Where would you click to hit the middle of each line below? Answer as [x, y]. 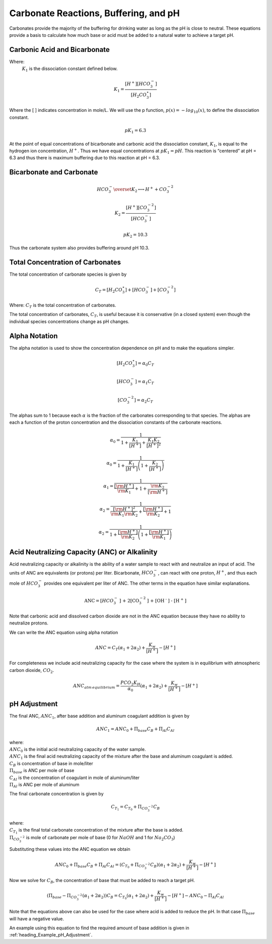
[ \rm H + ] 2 [124, 509]
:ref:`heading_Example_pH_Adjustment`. [51, 935]
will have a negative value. [37, 919]
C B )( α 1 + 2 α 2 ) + [168, 865]
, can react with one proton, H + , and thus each [207, 572]
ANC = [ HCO [99, 601]
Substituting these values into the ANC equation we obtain [70, 849]
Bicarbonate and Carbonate [54, 172]
